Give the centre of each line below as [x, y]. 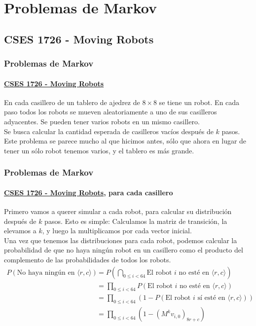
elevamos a [20, 231]
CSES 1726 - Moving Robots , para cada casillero [89, 192]
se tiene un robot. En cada [199, 102]
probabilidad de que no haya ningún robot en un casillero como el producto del [124, 250]
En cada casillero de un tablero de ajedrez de [72, 102]
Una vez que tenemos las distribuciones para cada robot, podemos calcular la [121, 240]
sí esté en [211, 298]
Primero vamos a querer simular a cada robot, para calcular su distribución [118, 211]
